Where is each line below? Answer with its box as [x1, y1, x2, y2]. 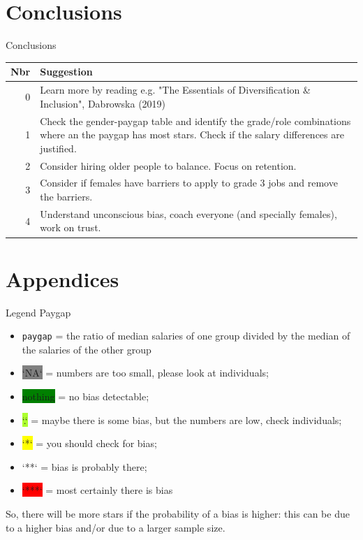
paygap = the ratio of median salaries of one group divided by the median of [22, 328, 350, 343]
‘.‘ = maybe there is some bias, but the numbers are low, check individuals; [22, 412, 342, 427]
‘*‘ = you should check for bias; [22, 436, 157, 451]
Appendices [6, 264, 119, 293]
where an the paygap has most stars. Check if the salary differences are [40, 127, 344, 142]
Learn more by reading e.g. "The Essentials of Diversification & [40, 82, 311, 97]
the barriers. [40, 189, 93, 203]
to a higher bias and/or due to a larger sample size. [6, 520, 225, 534]
